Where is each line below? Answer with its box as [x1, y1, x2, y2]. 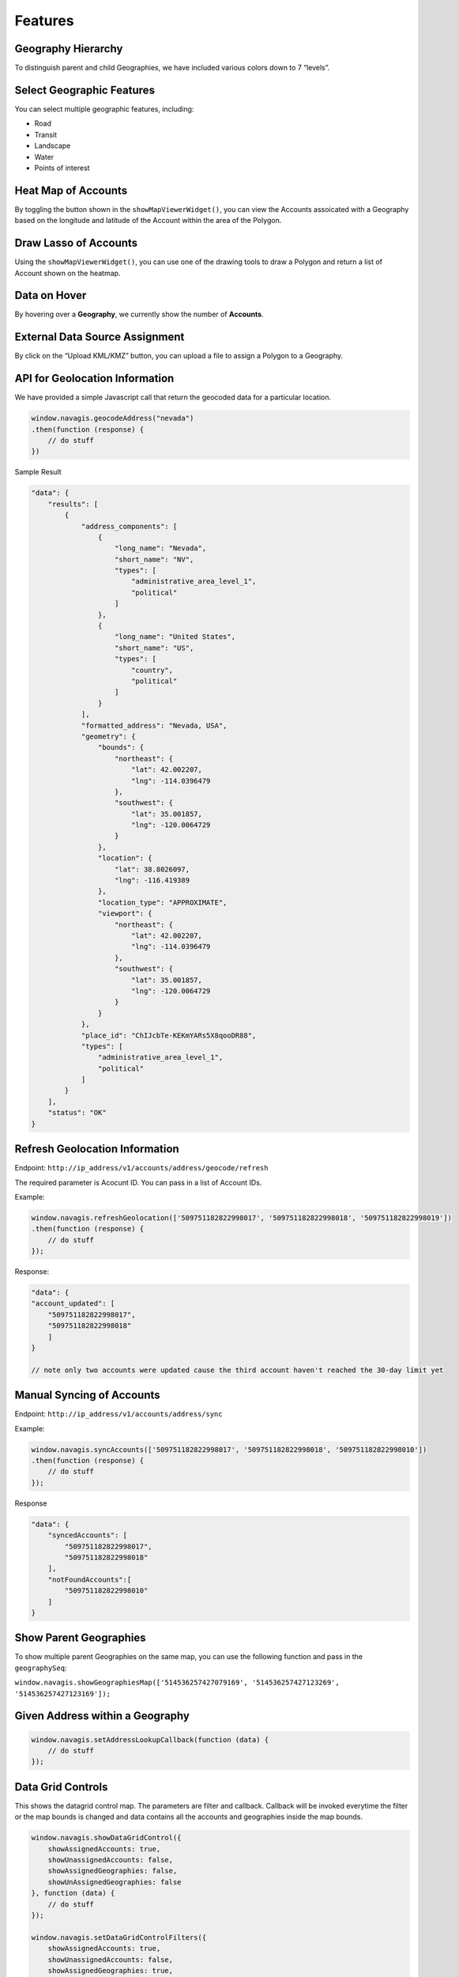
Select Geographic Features [14, 83, 156, 96]
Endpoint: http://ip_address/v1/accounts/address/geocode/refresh [14, 1163, 269, 1173]
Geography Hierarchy [14, 42, 123, 55]
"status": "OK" [47, 1108, 107, 1117]
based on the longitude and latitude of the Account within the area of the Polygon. [14, 216, 282, 225]
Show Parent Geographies [14, 1631, 146, 1645]
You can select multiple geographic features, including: [14, 104, 194, 114]
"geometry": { [81, 731, 136, 741]
